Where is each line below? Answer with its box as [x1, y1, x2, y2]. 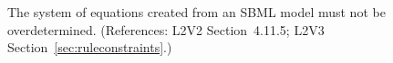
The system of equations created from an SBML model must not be [7, 3, 386, 21]
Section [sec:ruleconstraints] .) [7, 38, 172, 57]
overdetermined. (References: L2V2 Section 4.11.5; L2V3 [7, 20, 325, 39]
